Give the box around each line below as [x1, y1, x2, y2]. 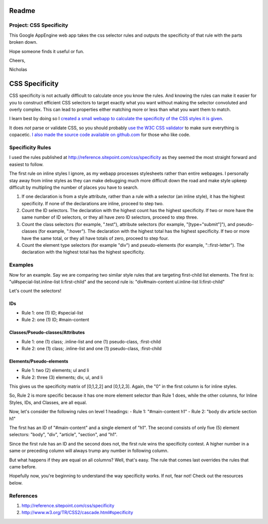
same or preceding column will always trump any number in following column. [9, 448, 169, 454]
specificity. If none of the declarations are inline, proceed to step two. [21, 200, 164, 206]
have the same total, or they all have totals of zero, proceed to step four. [21, 235, 169, 241]
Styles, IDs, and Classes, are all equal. [9, 399, 87, 405]
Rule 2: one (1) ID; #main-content [21, 317, 89, 323]
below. [9, 480, 23, 486]
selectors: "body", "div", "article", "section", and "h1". [9, 432, 118, 438]
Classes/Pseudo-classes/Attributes [9, 329, 85, 335]
